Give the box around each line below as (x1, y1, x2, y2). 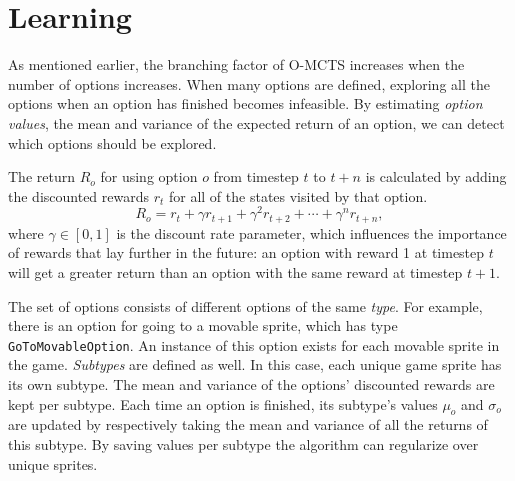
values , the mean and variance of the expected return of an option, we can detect (8, 112, 505, 133)
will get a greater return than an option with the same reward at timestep (8, 262, 463, 282)
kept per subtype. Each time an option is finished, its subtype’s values (8, 393, 438, 414)
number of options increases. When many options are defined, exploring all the (8, 73, 490, 94)
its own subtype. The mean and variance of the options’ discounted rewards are (8, 374, 495, 395)
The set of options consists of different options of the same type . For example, (8, 295, 483, 316)
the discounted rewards (8, 185, 150, 206)
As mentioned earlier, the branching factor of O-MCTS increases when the (8, 54, 465, 75)
